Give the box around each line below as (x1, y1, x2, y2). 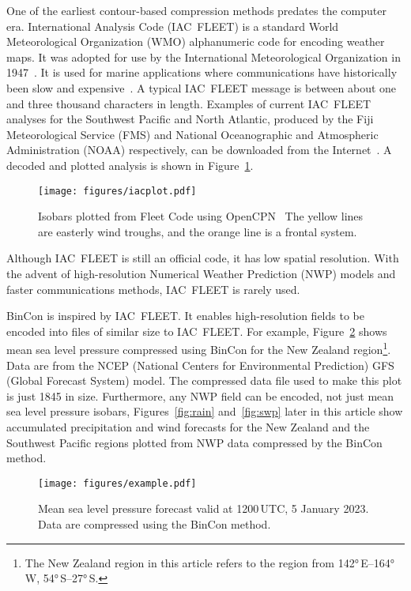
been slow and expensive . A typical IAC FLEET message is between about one (6, 79, 397, 96)
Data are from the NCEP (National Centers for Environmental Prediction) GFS (6, 356, 394, 373)
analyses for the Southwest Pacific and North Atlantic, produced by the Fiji (6, 111, 374, 127)
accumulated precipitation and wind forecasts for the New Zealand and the (6, 418, 370, 435)
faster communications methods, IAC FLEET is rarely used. (6, 280, 300, 297)
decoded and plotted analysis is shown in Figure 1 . (6, 156, 254, 173)
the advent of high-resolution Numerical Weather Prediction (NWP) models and (6, 265, 396, 281)
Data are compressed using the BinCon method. (38, 516, 271, 532)
